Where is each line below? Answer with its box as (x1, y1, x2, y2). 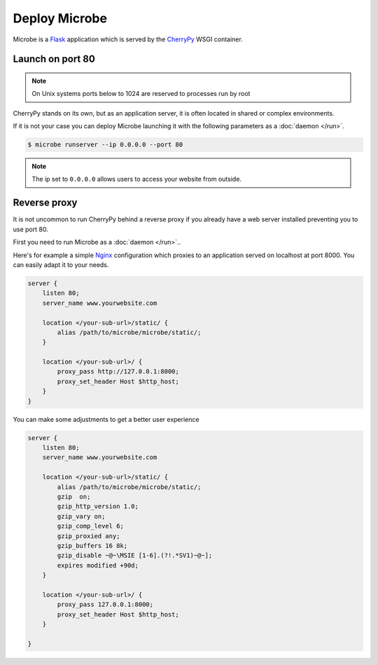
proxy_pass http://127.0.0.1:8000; (57, 368, 180, 376)
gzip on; (57, 493, 91, 500)
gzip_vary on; (57, 512, 106, 520)
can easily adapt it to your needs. (13, 260, 109, 269)
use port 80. (13, 225, 48, 233)
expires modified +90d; (57, 561, 139, 569)
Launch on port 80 (13, 53, 96, 65)
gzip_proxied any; (57, 532, 120, 540)
